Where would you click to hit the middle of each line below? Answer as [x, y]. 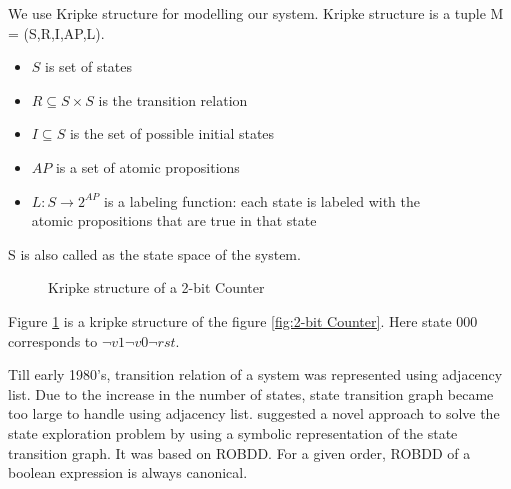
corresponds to [53, 340]
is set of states [89, 66]
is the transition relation [173, 99]
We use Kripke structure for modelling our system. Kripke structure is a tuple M [256, 13]
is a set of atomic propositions [147, 166]
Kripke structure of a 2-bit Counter [156, 287]
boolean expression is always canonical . [128, 472]
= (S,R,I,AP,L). [56, 32]
